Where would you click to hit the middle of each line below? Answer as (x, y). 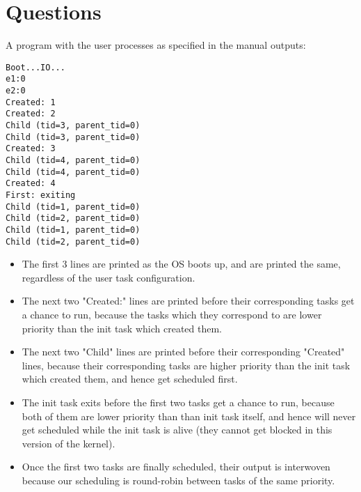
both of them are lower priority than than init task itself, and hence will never (189, 416)
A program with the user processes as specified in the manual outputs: (156, 45)
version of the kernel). (69, 443)
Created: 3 (31, 149)
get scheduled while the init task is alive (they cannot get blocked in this (177, 430)
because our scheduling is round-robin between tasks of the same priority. (178, 480)
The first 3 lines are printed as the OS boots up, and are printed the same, (181, 264)
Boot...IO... (35, 67)
